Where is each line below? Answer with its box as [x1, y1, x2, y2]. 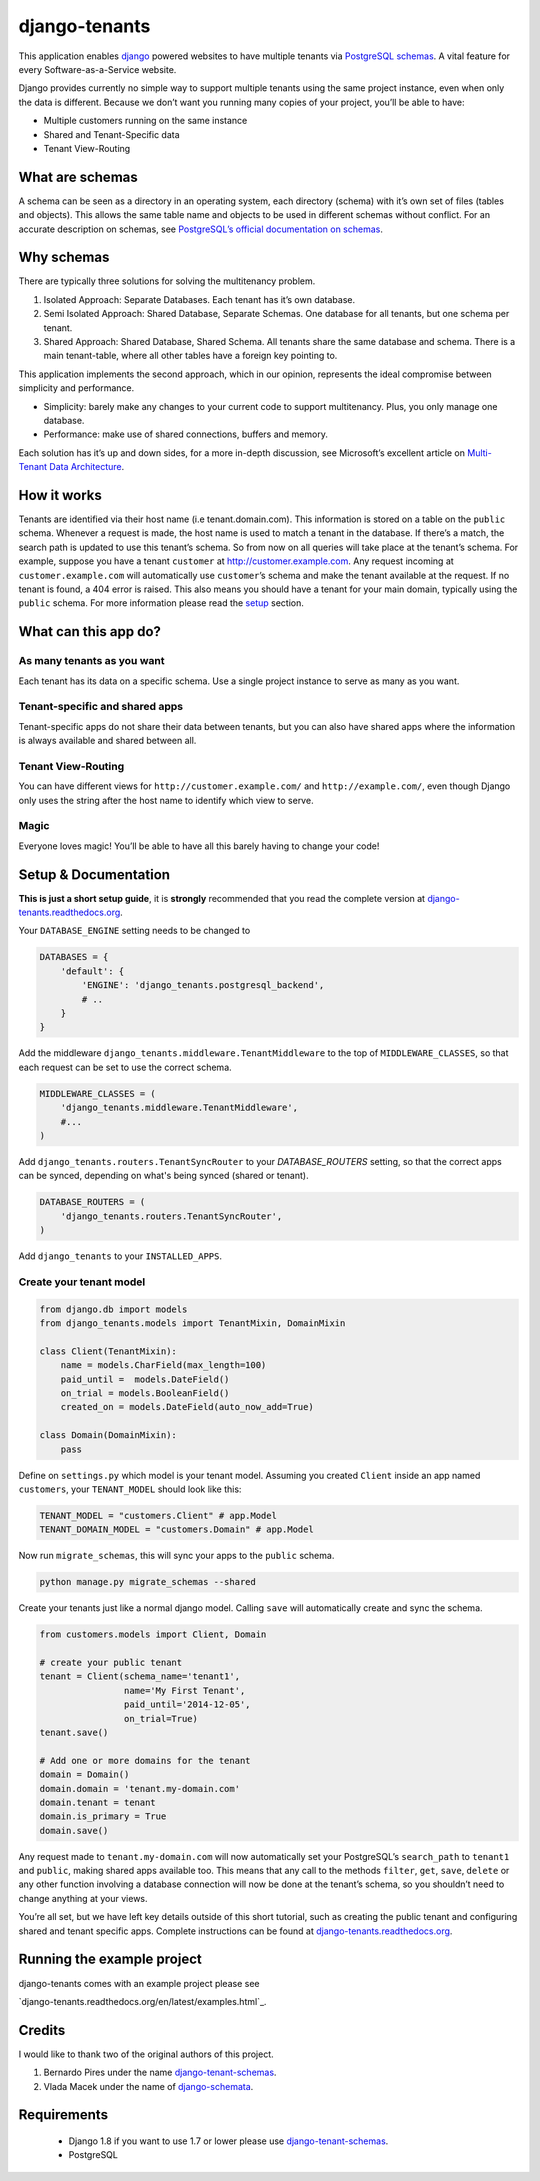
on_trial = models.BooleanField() [60, 1387, 230, 1399]
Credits [18, 2021, 66, 2039]
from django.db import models [39, 1303, 188, 1315]
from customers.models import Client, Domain [39, 1629, 267, 1640]
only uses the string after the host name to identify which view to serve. [18, 794, 314, 806]
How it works [18, 486, 102, 504]
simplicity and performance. [18, 382, 135, 394]
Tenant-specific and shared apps [18, 700, 184, 714]
